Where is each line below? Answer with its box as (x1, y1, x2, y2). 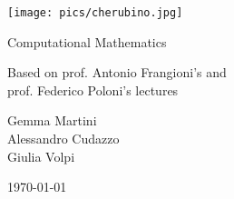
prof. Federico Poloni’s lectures (7, 80, 179, 99)
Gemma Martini (7, 111, 97, 130)
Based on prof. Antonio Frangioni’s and (7, 63, 227, 82)
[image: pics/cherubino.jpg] (7, 6, 183, 19)
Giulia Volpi (7, 146, 75, 165)
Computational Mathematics (7, 32, 167, 51)
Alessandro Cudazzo (7, 129, 120, 148)
